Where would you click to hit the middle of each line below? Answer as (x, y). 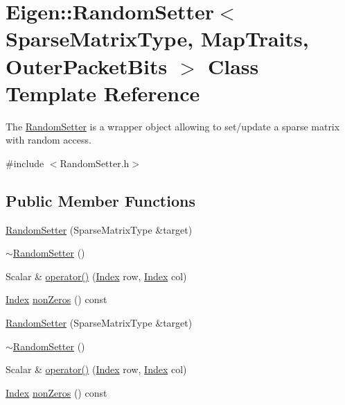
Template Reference (103, 93)
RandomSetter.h (95, 163)
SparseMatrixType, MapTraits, (157, 38)
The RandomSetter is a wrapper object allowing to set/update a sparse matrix (173, 126)
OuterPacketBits (87, 66)
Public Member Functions (100, 200)
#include (25, 163)
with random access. (48, 140)
